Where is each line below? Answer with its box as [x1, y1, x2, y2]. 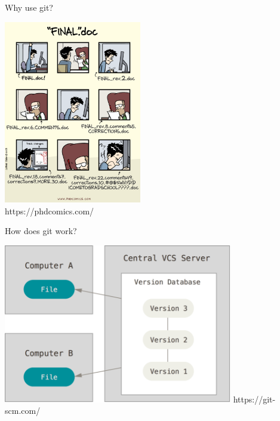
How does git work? [5, 225, 77, 237]
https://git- [233, 392, 276, 405]
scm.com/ [5, 404, 41, 417]
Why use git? [5, 1, 53, 13]
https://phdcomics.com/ [5, 204, 94, 217]
